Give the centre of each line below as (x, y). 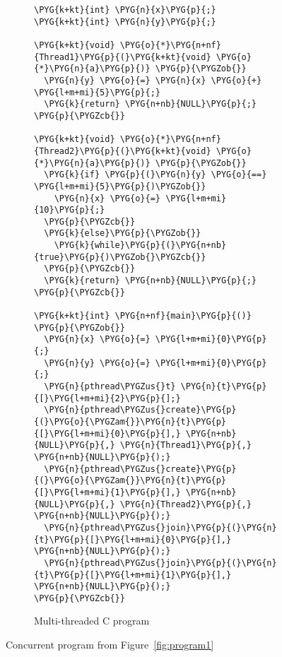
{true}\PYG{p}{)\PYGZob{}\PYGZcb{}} (120, 257)
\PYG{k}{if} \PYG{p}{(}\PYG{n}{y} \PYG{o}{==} (155, 175)
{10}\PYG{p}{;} (70, 210)
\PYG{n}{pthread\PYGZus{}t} (110, 386)
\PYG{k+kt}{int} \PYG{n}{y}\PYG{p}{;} (125, 22)
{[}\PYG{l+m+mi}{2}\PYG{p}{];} (107, 398)
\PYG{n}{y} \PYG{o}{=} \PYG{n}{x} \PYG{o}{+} (153, 80)
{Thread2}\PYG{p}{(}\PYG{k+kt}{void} (123, 151)
